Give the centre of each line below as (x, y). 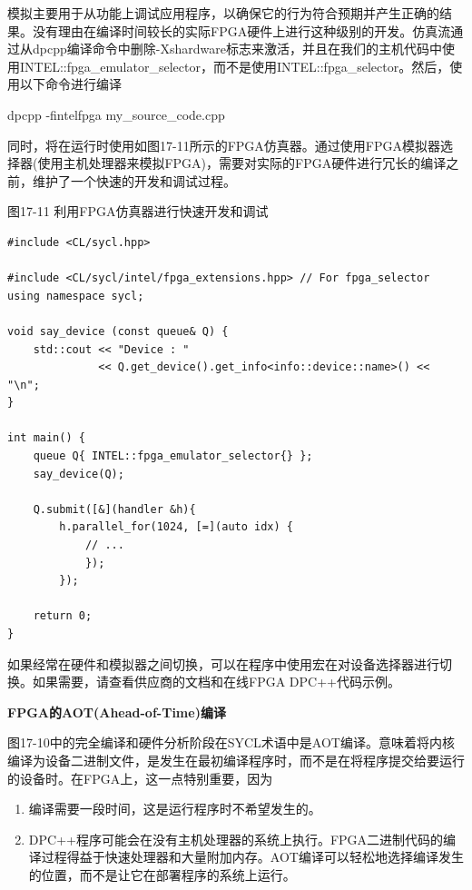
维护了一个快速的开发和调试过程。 (134, 180)
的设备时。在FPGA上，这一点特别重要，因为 (140, 778)
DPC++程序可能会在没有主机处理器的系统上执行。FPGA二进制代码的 (236, 839)
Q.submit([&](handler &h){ (114, 509)
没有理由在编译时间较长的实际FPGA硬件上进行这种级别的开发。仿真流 (241, 30)
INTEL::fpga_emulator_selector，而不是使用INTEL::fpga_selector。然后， (235, 66)
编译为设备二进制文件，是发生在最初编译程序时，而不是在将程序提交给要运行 (236, 760)
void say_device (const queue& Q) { (118, 331)
